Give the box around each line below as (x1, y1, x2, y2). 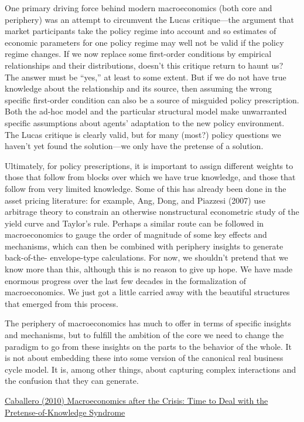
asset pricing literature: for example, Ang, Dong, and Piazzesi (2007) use (5, 194, 265, 206)
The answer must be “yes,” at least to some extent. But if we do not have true (5, 70, 286, 83)
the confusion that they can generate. (5, 374, 139, 387)
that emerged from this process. (5, 297, 118, 309)
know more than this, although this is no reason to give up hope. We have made (5, 263, 293, 275)
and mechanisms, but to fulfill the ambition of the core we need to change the (5, 329, 284, 341)
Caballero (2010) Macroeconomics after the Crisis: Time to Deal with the (5, 394, 268, 406)
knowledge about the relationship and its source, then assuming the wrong (5, 82, 272, 94)
